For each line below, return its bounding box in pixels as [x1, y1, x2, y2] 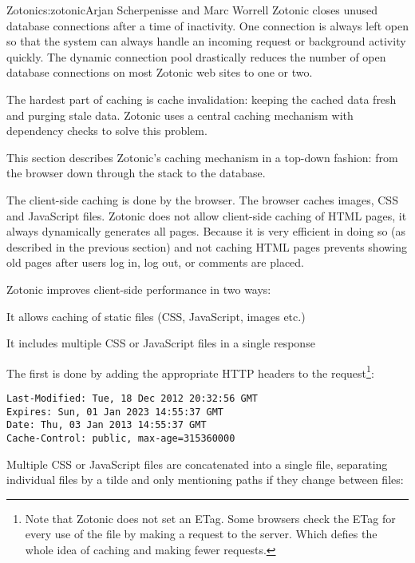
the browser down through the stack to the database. [6, 165, 266, 181]
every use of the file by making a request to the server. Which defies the [25, 525, 377, 542]
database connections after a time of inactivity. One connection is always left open [6, 17, 409, 34]
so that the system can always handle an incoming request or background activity [6, 33, 406, 50]
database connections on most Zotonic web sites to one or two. [6, 64, 313, 81]
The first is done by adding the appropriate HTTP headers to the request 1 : [6, 362, 374, 381]
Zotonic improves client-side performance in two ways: [6, 280, 271, 297]
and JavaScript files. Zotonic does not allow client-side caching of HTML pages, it [6, 207, 407, 224]
